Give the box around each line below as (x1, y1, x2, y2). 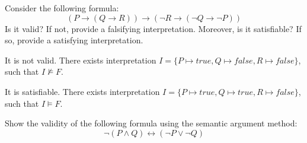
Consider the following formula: (5, 2, 119, 14)
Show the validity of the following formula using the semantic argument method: (5, 117, 298, 129)
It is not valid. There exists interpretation (5, 53, 156, 66)
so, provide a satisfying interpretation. (5, 34, 143, 46)
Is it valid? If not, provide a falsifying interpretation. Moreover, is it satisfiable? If (5, 22, 302, 34)
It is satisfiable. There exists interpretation (5, 85, 160, 97)
